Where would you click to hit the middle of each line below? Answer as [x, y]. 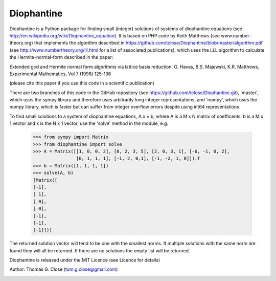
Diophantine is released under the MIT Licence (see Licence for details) [85, 260]
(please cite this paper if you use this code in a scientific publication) [82, 83]
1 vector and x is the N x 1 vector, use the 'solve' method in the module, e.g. [89, 123]
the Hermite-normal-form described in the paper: [61, 57]
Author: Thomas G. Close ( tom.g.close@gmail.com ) [64, 269]
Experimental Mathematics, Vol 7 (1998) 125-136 [60, 74]
